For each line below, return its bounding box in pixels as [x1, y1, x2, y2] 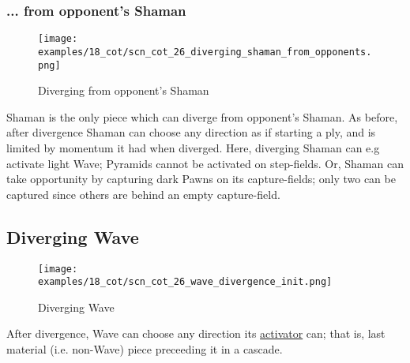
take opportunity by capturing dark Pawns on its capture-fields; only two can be [6, 170, 396, 187]
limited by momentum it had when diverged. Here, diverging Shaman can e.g [6, 139, 380, 155]
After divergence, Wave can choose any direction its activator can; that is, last [6, 325, 386, 342]
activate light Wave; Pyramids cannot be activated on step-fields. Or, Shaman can [6, 155, 404, 171]
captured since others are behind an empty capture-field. [6, 185, 280, 202]
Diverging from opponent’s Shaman [38, 82, 209, 99]
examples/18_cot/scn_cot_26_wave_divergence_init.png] [38, 276, 333, 288]
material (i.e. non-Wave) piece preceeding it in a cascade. [6, 341, 283, 357]
